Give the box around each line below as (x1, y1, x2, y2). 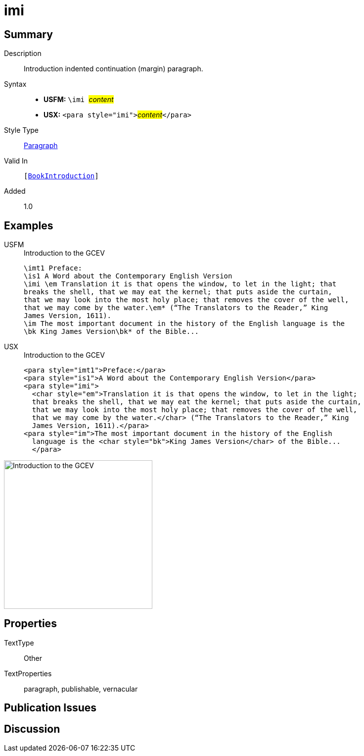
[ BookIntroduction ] (24, 172, 99, 180)
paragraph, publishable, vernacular (24, 684, 138, 693)
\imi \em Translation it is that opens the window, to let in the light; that (24, 280, 337, 288)
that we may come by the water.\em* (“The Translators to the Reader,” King (24, 304, 328, 312)
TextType (4, 638, 34, 647)
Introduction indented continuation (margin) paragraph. (24, 64, 203, 73)
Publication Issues (4, 702, 97, 714)
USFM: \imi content (44, 95, 114, 104)
